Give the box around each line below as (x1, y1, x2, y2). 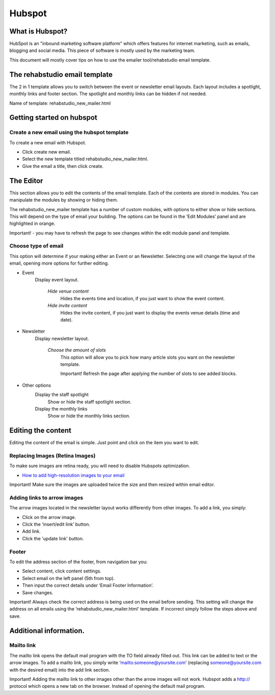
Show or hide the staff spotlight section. (47, 398, 132, 404)
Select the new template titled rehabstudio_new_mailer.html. (22, 156, 149, 162)
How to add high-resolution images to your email (22, 472, 125, 478)
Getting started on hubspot (9, 113, 98, 122)
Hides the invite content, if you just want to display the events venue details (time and (60, 309, 240, 315)
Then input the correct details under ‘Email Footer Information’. (22, 583, 154, 589)
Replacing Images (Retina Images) (9, 452, 96, 459)
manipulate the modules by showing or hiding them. (9, 197, 118, 203)
